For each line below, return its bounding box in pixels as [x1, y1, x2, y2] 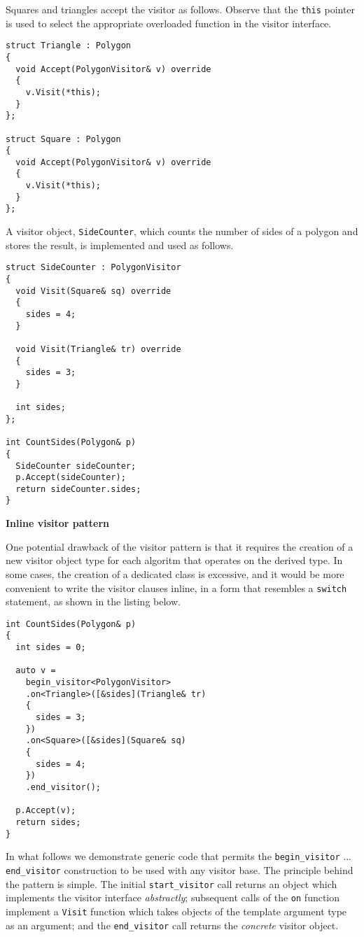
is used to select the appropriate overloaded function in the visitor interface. [6, 15, 332, 30]
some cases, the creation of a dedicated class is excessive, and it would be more [6, 566, 344, 581]
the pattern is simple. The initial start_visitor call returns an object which [6, 876, 337, 891]
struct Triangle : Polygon [6, 41, 131, 51]
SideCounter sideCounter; [15, 460, 136, 471]
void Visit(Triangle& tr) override [15, 344, 181, 354]
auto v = [15, 665, 56, 676]
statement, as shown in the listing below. [6, 594, 181, 609]
